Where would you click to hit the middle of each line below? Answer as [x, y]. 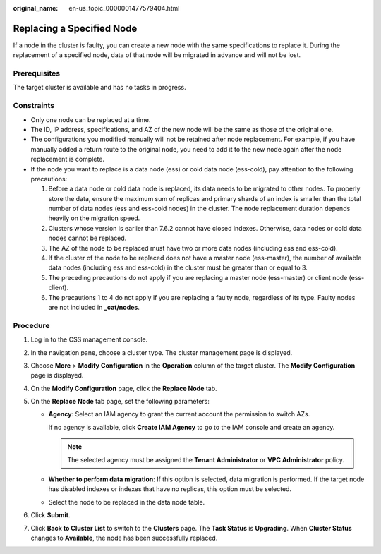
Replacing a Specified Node [75, 28]
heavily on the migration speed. [94, 218]
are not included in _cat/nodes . [94, 307]
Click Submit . [50, 515]
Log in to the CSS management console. [89, 339]
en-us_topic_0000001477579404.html [124, 8]
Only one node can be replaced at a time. [91, 119]
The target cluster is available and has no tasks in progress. [99, 88]
